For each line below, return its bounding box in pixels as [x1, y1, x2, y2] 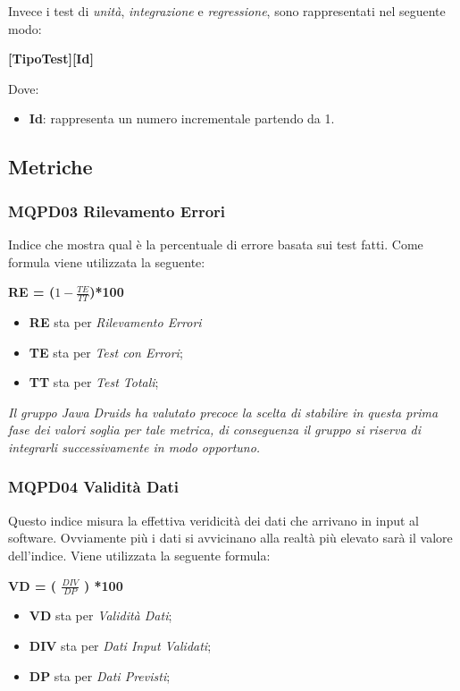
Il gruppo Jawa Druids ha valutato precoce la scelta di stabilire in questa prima [8, 402, 439, 421]
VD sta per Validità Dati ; [29, 606, 172, 625]
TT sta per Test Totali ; [29, 373, 159, 392]
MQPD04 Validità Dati [8, 476, 180, 498]
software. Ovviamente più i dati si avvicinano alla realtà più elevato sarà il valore [8, 528, 453, 547]
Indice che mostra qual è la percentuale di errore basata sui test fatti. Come [8, 234, 423, 253]
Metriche [8, 153, 93, 181]
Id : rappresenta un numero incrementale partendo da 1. [29, 109, 335, 128]
